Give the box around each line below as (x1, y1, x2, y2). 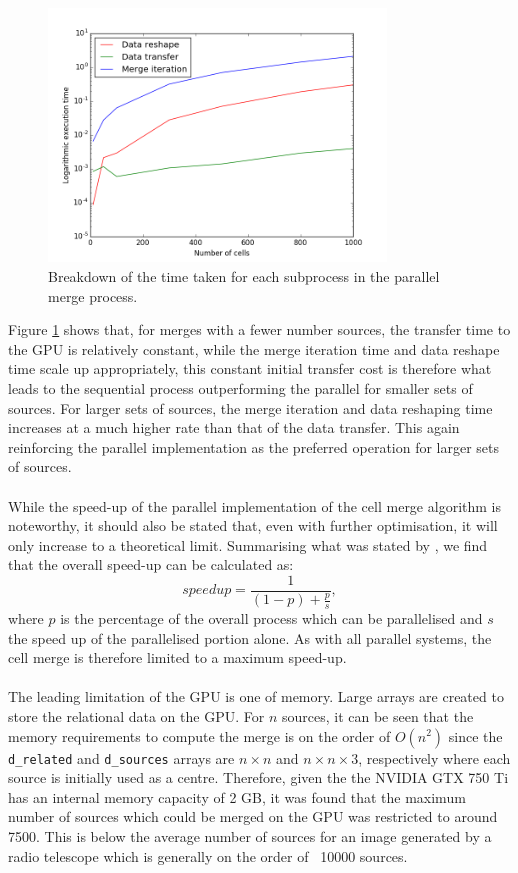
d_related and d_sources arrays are (8, 747, 235, 768)
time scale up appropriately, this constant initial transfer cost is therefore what (8, 358, 492, 379)
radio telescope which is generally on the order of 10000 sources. (8, 845, 408, 866)
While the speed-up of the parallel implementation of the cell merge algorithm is (8, 495, 501, 516)
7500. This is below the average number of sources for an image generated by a (8, 825, 492, 846)
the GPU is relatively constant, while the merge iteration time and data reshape (8, 338, 500, 359)
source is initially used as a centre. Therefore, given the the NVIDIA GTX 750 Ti (8, 767, 509, 788)
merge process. (48, 285, 138, 306)
